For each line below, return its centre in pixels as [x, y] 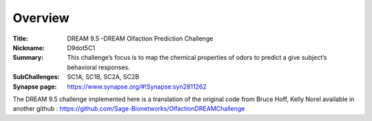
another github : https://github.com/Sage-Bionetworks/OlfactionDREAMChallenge [129, 109]
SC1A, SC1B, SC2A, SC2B [103, 77]
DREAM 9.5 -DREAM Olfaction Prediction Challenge [140, 38]
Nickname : [29, 47]
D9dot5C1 [81, 47]
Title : [21, 38]
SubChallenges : [36, 77]
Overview [41, 18]
